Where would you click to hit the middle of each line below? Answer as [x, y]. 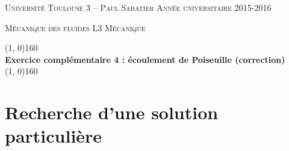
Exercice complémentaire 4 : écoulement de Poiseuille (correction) [145, 59]
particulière [54, 136]
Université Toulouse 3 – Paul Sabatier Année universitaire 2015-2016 [138, 7]
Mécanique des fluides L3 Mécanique [75, 27]
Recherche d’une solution [112, 112]
